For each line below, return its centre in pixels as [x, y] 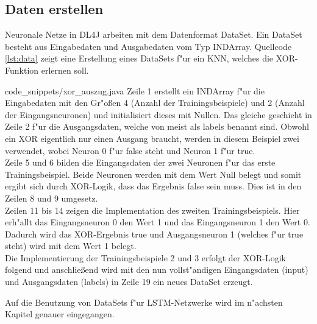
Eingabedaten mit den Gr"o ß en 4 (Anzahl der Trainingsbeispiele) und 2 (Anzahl [155, 103]
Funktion [22, 70]
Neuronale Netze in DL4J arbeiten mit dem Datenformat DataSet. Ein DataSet [154, 34]
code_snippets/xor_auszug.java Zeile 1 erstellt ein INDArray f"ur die [135, 90]
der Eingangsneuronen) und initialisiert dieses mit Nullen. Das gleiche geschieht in [158, 114]
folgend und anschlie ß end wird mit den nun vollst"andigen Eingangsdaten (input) [157, 269]
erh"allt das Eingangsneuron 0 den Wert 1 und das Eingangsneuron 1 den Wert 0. [158, 222]
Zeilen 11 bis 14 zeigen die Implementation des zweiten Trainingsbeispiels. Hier [152, 210]
